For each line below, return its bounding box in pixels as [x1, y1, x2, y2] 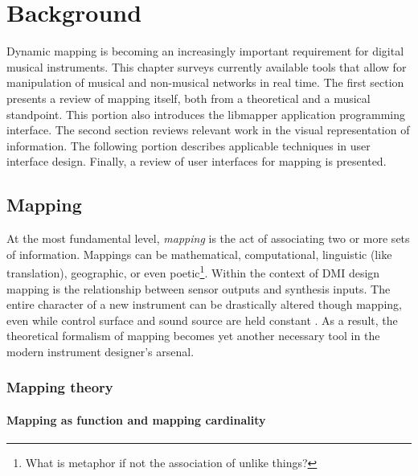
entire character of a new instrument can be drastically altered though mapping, [6, 296, 402, 313]
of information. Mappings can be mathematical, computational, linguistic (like [6, 245, 392, 262]
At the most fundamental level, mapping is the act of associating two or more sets [6, 230, 410, 247]
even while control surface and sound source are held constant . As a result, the [6, 311, 398, 328]
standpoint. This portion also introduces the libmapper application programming [6, 105, 406, 122]
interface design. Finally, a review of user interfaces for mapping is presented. [6, 153, 387, 170]
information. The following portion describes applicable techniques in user [6, 137, 371, 154]
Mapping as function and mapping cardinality [6, 411, 266, 428]
